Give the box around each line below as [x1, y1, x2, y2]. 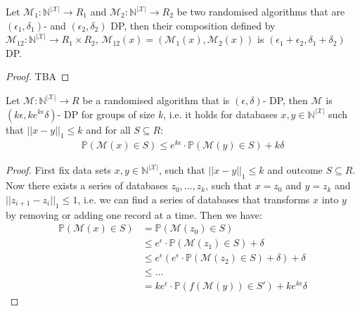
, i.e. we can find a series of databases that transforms [77, 191, 310, 206]
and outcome [267, 163, 323, 177]
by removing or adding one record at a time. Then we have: [6, 207, 262, 222]
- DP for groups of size [57, 106, 155, 121]
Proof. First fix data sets [6, 163, 112, 177]
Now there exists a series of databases [6, 178, 168, 193]
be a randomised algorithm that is [82, 92, 230, 107]
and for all [86, 122, 131, 137]
